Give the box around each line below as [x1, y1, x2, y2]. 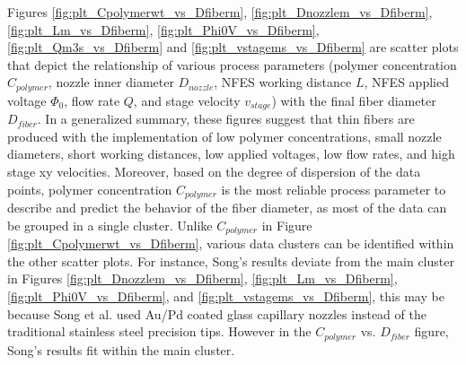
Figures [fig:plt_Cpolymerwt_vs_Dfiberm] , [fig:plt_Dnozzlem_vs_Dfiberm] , [7, 3, 433, 21]
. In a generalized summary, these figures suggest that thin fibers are [37, 109, 415, 128]
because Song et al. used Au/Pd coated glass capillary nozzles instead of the [7, 304, 426, 323]
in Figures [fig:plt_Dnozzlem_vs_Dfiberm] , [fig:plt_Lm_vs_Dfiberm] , [7, 269, 398, 288]
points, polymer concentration [7, 179, 172, 198]
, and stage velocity [133, 91, 241, 109]
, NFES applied [364, 73, 449, 91]
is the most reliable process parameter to [221, 179, 446, 198]
